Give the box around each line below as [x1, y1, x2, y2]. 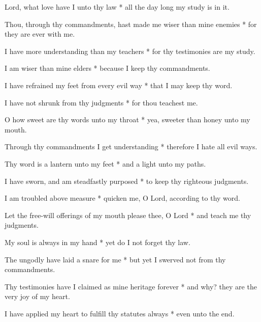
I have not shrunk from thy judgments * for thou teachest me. [5, 97, 198, 108]
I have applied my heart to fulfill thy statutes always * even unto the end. [5, 308, 235, 318]
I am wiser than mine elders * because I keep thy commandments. [5, 63, 210, 73]
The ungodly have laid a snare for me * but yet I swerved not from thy [5, 254, 226, 264]
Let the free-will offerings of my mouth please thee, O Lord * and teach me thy [5, 209, 251, 220]
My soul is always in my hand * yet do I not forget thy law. [5, 236, 190, 247]
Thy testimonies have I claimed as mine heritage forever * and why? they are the [5, 281, 257, 291]
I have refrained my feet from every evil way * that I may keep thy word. [5, 79, 233, 90]
